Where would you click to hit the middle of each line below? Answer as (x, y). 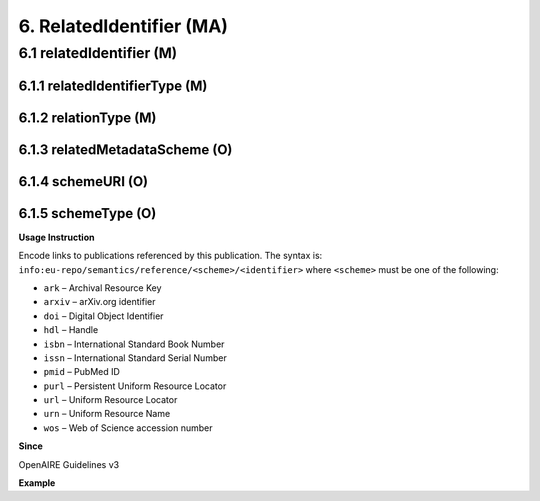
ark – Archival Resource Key (102, 287)
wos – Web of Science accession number (128, 427)
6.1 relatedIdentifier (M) (98, 53)
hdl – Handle (71, 330)
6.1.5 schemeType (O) (87, 213)
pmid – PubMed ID (81, 372)
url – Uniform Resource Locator (110, 400)
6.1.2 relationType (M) (87, 117)
